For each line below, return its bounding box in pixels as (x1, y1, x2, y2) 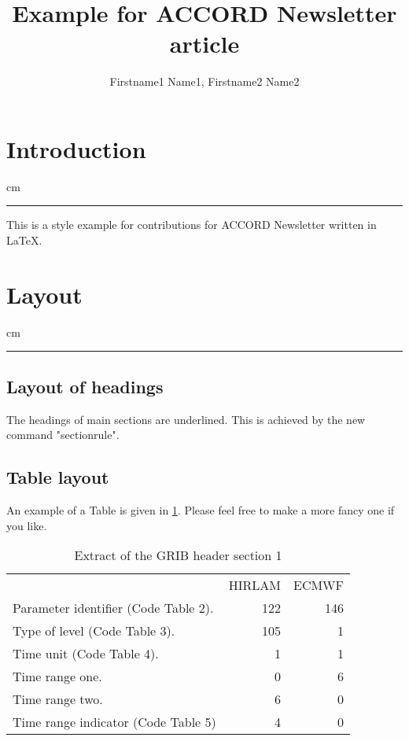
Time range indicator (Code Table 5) (13, 713, 216, 732)
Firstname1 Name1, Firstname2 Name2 (109, 73, 300, 90)
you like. (6, 517, 47, 533)
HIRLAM (228, 576, 281, 595)
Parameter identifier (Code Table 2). (13, 599, 214, 617)
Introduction (6, 132, 146, 164)
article (169, 28, 240, 60)
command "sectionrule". (6, 426, 120, 443)
